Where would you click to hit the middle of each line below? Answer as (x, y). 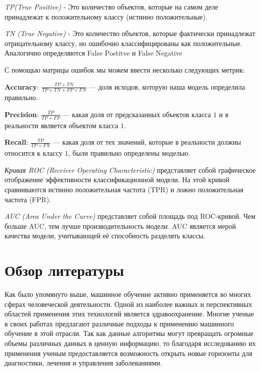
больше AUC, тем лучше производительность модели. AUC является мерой (120, 226)
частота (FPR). (28, 199)
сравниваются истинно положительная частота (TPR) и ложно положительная (124, 190)
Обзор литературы (64, 270)
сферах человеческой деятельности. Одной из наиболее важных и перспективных (128, 304)
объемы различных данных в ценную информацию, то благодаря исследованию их (130, 343)
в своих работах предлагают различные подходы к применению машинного (119, 323)
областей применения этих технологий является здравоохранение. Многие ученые (129, 314)
